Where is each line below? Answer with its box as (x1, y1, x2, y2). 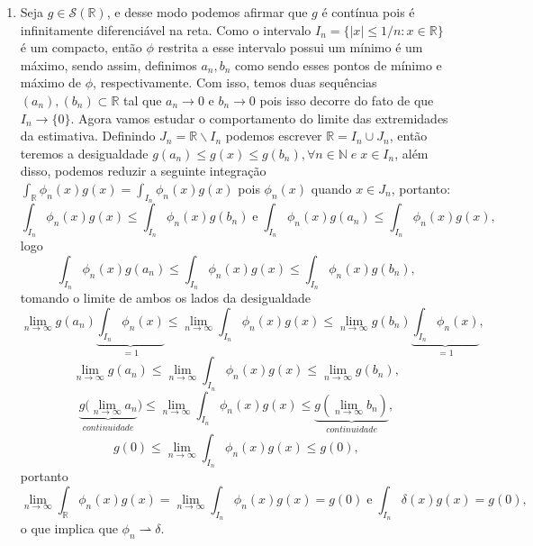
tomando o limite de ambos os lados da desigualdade (20, 288, 312, 307)
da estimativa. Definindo (20, 126, 156, 145)
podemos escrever (225, 126, 322, 145)
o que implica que (20, 519, 118, 538)
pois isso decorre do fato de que (259, 90, 434, 109)
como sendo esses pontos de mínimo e (235, 55, 442, 74)
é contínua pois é (321, 3, 415, 21)
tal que (123, 90, 162, 109)
